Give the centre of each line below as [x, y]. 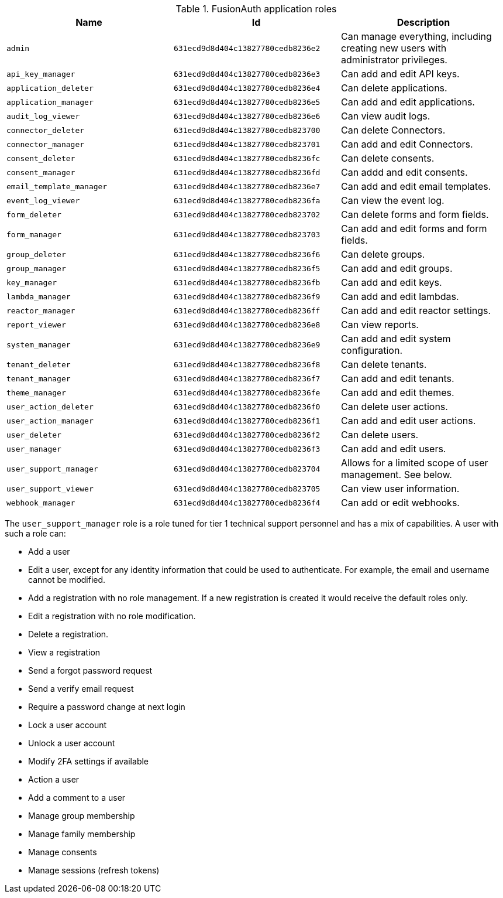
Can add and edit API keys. [400, 74]
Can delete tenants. [384, 364]
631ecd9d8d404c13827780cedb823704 [247, 469]
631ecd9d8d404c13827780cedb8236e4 [247, 88]
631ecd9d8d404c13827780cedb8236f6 [247, 254]
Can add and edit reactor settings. [416, 310]
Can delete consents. [387, 158]
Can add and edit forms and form [414, 228]
